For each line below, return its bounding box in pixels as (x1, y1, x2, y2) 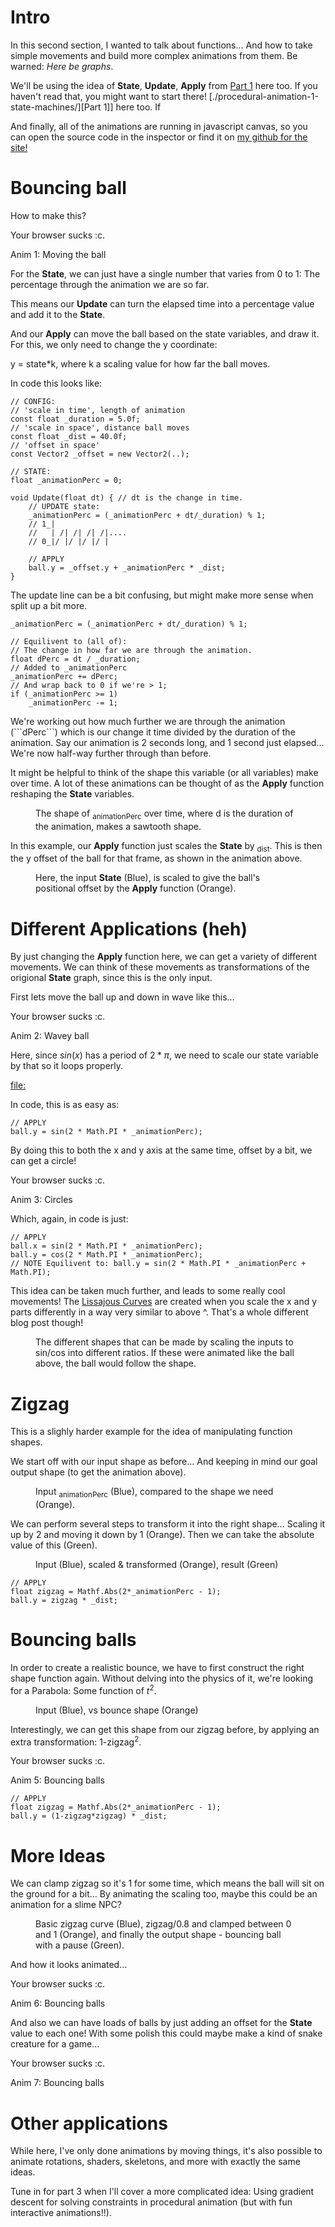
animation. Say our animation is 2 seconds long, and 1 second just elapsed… (10, 736, 325, 748)
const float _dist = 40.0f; (10, 431, 128, 441)
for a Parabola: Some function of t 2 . (10, 1683, 157, 1696)
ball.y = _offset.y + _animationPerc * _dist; (28, 562, 226, 573)
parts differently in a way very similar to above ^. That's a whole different (10, 1306, 309, 1318)
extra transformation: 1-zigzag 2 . (10, 1734, 142, 1748)
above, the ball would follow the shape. (35, 1357, 197, 1370)
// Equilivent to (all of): (10, 636, 128, 646)
